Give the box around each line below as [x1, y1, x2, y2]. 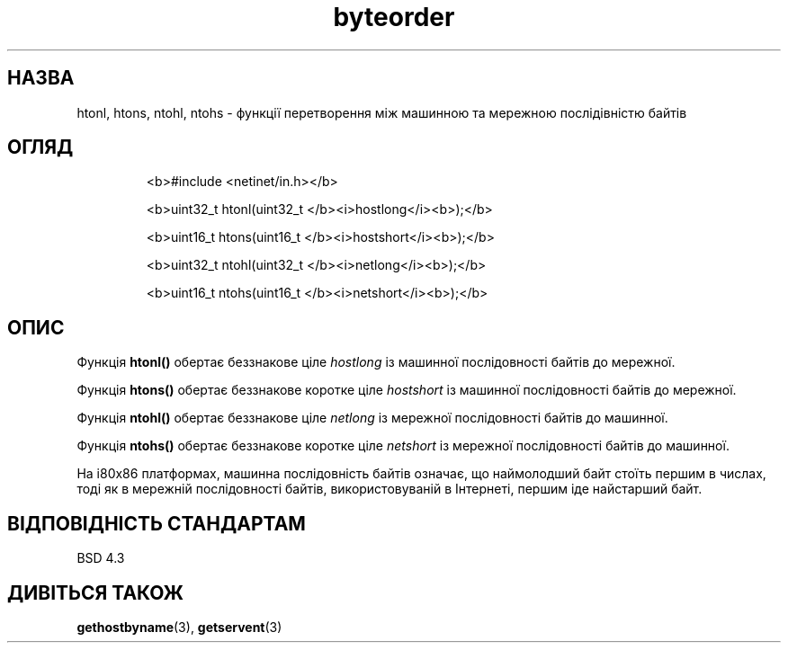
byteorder [333, 2, 455, 32]
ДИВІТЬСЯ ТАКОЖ [7, 581, 184, 604]
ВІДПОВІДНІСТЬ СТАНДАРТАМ [7, 512, 306, 535]
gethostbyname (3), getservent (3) [76, 619, 282, 635]
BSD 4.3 [76, 550, 125, 566]
